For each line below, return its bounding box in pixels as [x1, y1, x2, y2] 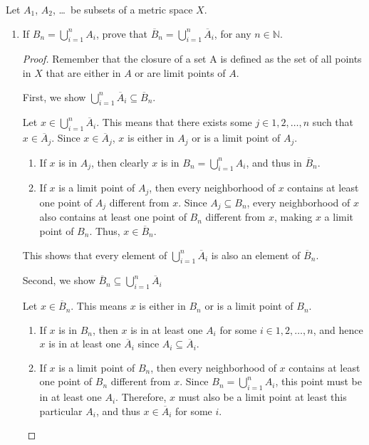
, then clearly [91, 155, 149, 169]
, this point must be [275, 374, 362, 389]
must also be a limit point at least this [178, 389, 347, 404]
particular [39, 403, 83, 418]
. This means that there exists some [96, 115, 252, 130]
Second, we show [22, 273, 95, 288]
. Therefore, [115, 389, 167, 404]
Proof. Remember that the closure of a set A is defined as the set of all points [22, 51, 362, 66]
